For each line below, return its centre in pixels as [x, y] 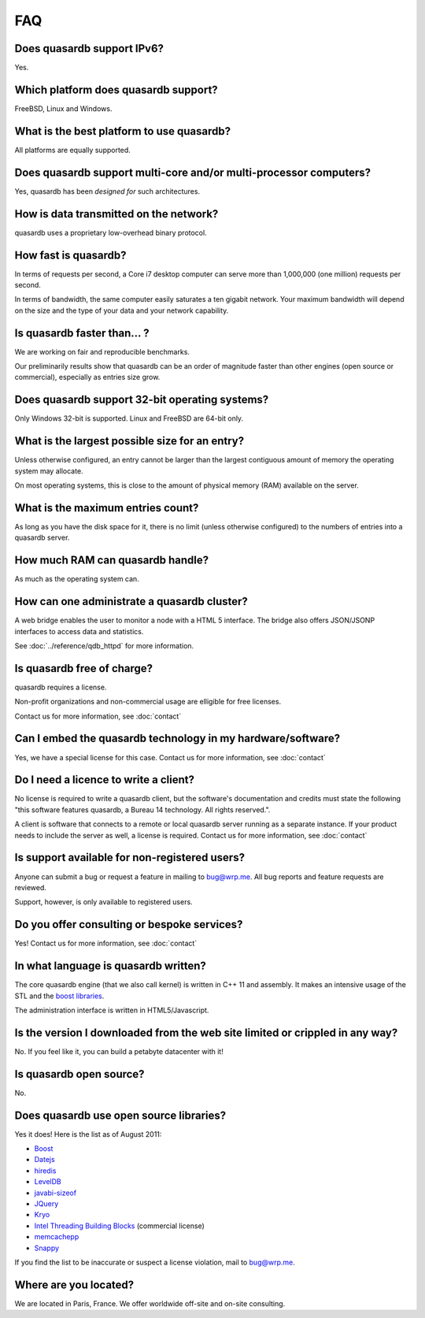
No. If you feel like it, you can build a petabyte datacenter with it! [119, 1051]
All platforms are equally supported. [73, 150]
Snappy [46, 1248]
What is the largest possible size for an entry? [129, 441]
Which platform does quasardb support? [116, 89]
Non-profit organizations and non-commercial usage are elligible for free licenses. [148, 702]
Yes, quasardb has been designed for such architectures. [107, 191]
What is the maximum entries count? [107, 508]
